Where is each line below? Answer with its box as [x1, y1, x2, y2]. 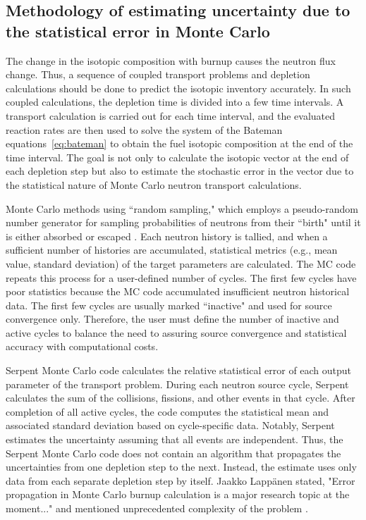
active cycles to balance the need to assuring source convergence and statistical [6, 325, 347, 340]
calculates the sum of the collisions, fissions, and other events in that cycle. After [6, 390, 355, 405]
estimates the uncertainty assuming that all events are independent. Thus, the [6, 432, 343, 447]
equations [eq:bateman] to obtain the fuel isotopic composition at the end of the [6, 136, 353, 151]
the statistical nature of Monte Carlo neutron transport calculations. [6, 177, 302, 192]
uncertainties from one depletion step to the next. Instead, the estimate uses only [6, 459, 357, 474]
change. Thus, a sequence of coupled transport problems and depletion [6, 67, 310, 82]
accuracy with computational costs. [6, 339, 159, 354]
